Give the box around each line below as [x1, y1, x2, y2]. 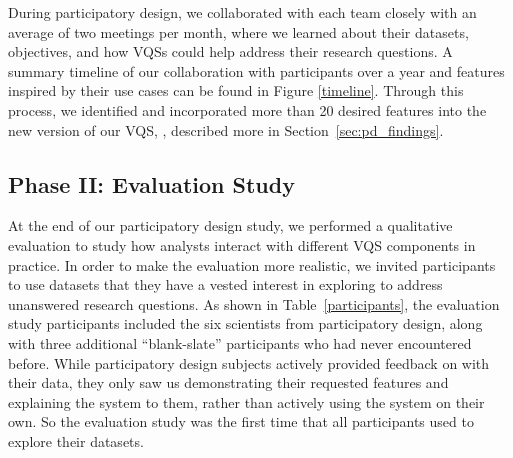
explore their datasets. [8, 430, 144, 451]
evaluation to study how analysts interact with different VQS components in [8, 234, 476, 255]
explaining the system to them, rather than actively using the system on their [8, 391, 485, 412]
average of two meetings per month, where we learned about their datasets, [8, 21, 469, 42]
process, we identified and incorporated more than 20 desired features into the [8, 99, 487, 120]
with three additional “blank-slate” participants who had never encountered [8, 332, 472, 353]
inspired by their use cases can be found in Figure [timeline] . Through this [8, 80, 464, 101]
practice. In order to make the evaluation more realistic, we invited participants [8, 254, 496, 275]
